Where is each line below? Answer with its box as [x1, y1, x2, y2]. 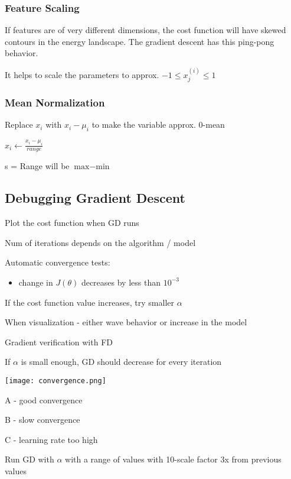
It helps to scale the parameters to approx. [5, 68, 159, 80]
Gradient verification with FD [5, 335, 113, 348]
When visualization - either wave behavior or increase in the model [5, 316, 247, 328]
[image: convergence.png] [5, 376, 106, 385]
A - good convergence [5, 393, 83, 406]
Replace [5, 118, 33, 131]
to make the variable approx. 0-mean [91, 118, 225, 131]
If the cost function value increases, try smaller [5, 296, 175, 308]
